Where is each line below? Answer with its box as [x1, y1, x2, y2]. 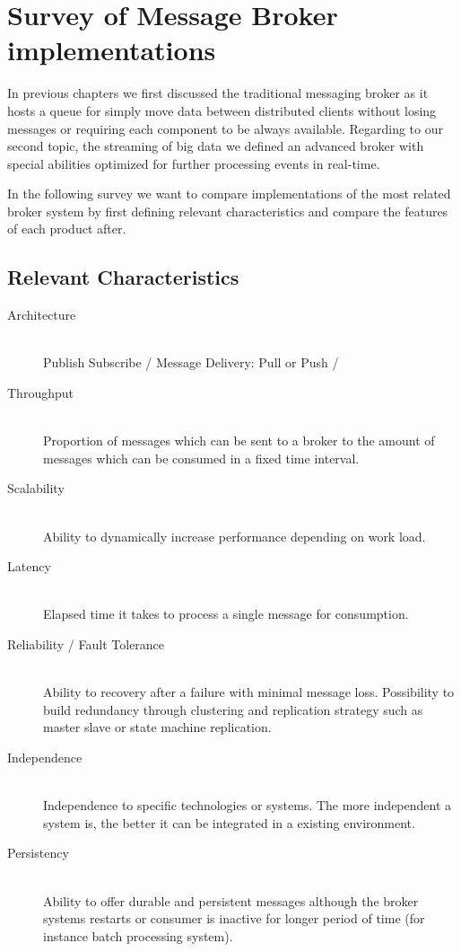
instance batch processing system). [43, 926, 233, 945]
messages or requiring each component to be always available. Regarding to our [7, 119, 443, 137]
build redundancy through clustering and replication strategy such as [43, 700, 423, 718]
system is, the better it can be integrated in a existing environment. [43, 813, 415, 832]
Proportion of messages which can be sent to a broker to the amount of [43, 431, 435, 450]
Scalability [7, 479, 65, 498]
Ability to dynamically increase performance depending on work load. [43, 526, 426, 545]
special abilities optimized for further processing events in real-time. [7, 154, 380, 172]
